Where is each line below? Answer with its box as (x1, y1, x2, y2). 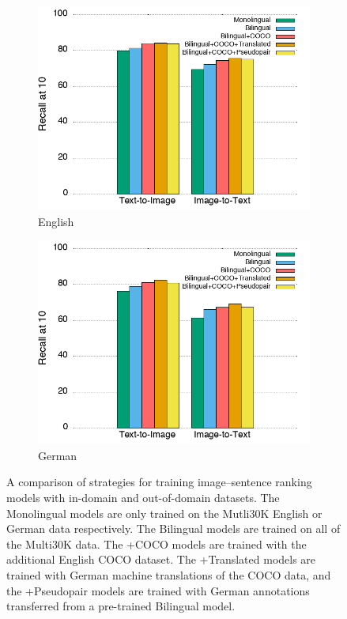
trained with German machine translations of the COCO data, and (6, 566, 331, 583)
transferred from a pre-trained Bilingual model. (6, 598, 236, 614)
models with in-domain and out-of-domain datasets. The (6, 489, 280, 505)
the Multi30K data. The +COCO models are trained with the (6, 535, 307, 552)
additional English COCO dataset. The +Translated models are (6, 551, 316, 568)
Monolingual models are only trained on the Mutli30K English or (6, 504, 322, 521)
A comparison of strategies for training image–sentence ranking (6, 474, 312, 490)
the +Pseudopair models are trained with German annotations (6, 582, 310, 598)
